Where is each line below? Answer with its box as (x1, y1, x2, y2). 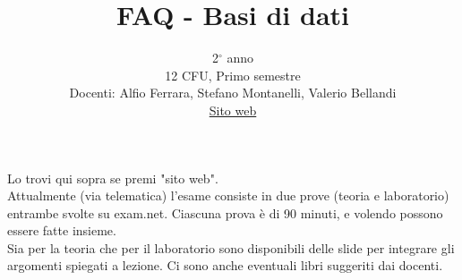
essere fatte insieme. (7, 221, 116, 240)
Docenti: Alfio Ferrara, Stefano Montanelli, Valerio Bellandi (69, 83, 397, 102)
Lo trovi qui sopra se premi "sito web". (7, 168, 218, 187)
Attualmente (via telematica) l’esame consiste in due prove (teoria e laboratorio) (7, 186, 449, 205)
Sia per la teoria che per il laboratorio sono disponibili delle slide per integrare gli (7, 238, 455, 257)
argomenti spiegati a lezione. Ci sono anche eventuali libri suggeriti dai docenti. (7, 256, 443, 275)
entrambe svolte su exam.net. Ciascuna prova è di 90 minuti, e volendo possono (7, 203, 443, 222)
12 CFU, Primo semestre (165, 65, 301, 84)
